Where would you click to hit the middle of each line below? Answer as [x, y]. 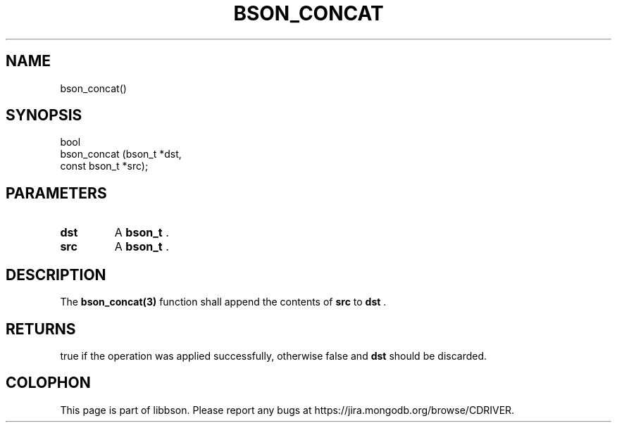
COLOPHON [48, 383]
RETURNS [41, 329]
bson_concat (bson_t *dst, [121, 154]
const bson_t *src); [104, 166]
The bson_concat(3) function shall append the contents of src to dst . [223, 302]
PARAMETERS [56, 193]
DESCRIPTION [56, 275]
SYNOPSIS [44, 115]
